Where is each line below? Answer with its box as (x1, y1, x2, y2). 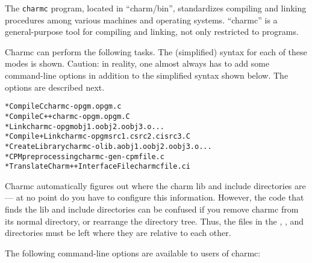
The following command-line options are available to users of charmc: (5, 246, 261, 259)
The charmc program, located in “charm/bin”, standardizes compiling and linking (5, 2, 307, 14)
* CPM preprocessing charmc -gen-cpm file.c (5, 152, 164, 161)
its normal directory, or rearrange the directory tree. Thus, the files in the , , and (5, 214, 304, 227)
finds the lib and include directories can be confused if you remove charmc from (5, 203, 299, 215)
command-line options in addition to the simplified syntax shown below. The (5, 69, 289, 82)
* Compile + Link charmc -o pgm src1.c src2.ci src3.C (5, 132, 190, 141)
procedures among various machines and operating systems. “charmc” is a (5, 13, 278, 26)
